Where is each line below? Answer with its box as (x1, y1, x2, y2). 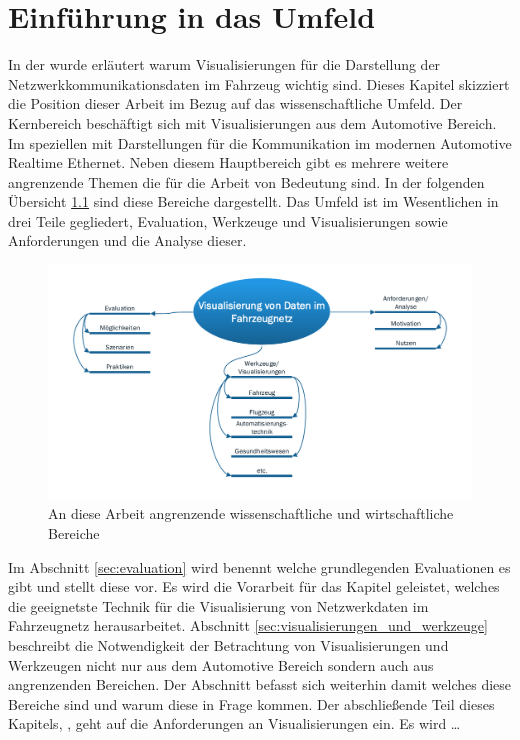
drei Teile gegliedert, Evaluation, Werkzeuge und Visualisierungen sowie (8, 210, 448, 231)
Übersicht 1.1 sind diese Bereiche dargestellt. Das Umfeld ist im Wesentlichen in (8, 191, 499, 212)
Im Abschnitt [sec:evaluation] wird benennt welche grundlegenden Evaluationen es (8, 556, 511, 577)
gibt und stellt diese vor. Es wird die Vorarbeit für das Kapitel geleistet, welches (8, 576, 500, 597)
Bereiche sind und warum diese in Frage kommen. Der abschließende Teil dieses (8, 693, 495, 714)
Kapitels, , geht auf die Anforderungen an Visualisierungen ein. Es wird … (8, 713, 461, 734)
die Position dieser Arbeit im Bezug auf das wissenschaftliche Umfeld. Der (8, 93, 463, 114)
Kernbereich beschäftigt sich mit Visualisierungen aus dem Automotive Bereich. (8, 112, 497, 133)
